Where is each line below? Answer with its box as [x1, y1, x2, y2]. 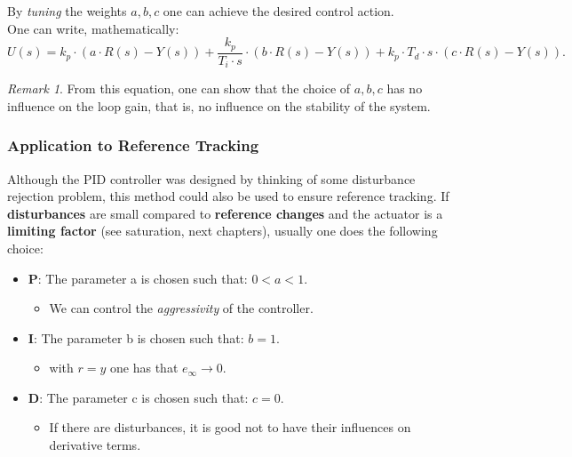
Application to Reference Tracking [7, 134, 259, 156]
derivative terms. [49, 436, 141, 454]
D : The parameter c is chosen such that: [28, 388, 249, 406]
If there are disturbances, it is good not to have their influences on [49, 418, 411, 437]
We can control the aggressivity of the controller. [49, 299, 314, 317]
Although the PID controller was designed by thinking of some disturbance [7, 169, 416, 188]
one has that [110, 358, 179, 377]
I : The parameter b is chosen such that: [28, 328, 244, 347]
